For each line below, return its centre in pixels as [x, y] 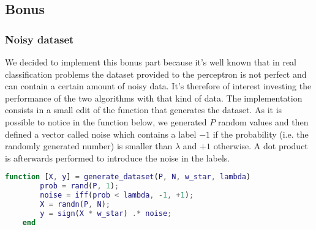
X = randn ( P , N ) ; [75, 204]
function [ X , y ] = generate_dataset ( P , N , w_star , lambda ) [128, 177]
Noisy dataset [39, 39]
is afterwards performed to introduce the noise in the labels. [118, 158]
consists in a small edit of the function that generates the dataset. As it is [144, 110]
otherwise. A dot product [261, 146]
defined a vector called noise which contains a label [101, 134]
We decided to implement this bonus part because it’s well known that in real [151, 62]
